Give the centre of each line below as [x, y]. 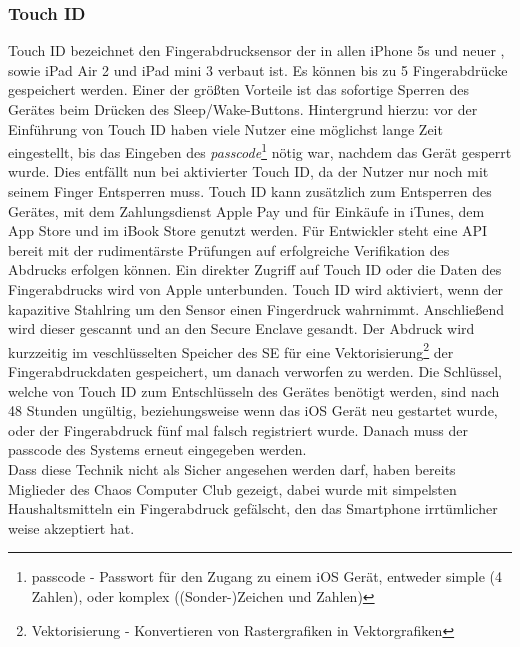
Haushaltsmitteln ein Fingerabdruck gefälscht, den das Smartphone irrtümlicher [253, 508]
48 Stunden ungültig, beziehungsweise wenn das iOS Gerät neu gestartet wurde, [253, 410]
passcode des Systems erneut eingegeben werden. [157, 449]
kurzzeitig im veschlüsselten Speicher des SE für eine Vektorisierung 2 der [231, 350]
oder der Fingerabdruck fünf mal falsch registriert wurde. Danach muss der [238, 429]
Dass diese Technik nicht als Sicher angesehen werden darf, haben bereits [232, 469]
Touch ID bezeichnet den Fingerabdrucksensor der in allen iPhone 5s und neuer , [256, 50]
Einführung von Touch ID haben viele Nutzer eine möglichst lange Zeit [225, 128]
